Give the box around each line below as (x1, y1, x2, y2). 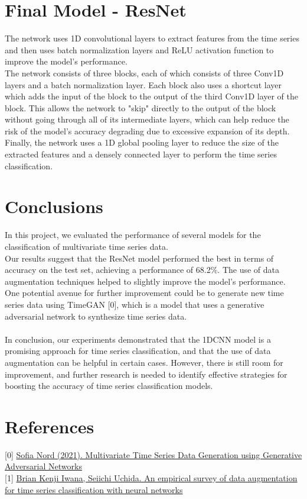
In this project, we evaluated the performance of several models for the (5, 228, 261, 241)
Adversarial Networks (5, 460, 82, 472)
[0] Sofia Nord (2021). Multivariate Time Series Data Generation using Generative (5, 448, 302, 461)
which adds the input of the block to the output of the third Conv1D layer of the (5, 90, 298, 102)
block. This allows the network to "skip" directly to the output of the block (5, 101, 276, 114)
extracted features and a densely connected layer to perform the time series (5, 148, 277, 160)
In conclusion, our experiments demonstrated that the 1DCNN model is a (5, 333, 271, 345)
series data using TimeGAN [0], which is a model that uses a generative (5, 298, 264, 310)
